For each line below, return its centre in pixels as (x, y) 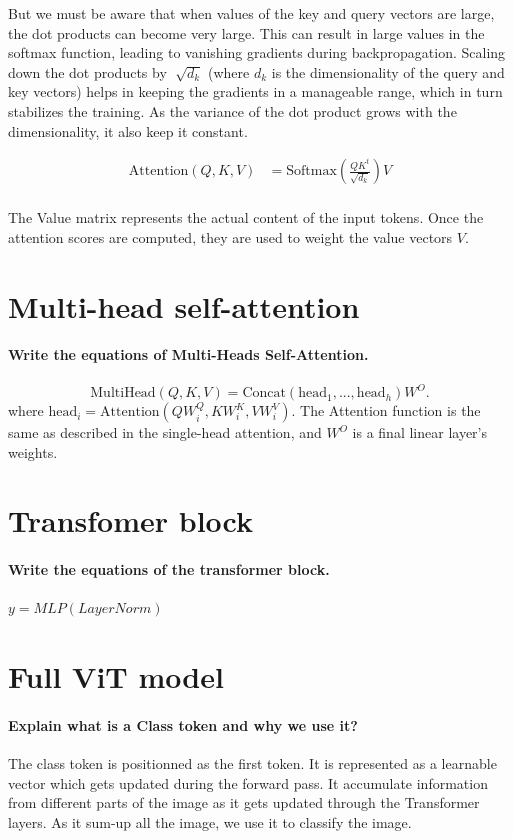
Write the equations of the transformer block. (169, 569)
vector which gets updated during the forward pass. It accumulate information (248, 782)
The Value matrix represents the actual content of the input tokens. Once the (246, 217)
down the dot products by (87, 71)
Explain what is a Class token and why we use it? (183, 725)
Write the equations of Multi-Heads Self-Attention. (188, 354)
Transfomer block (130, 520)
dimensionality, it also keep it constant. (128, 130)
